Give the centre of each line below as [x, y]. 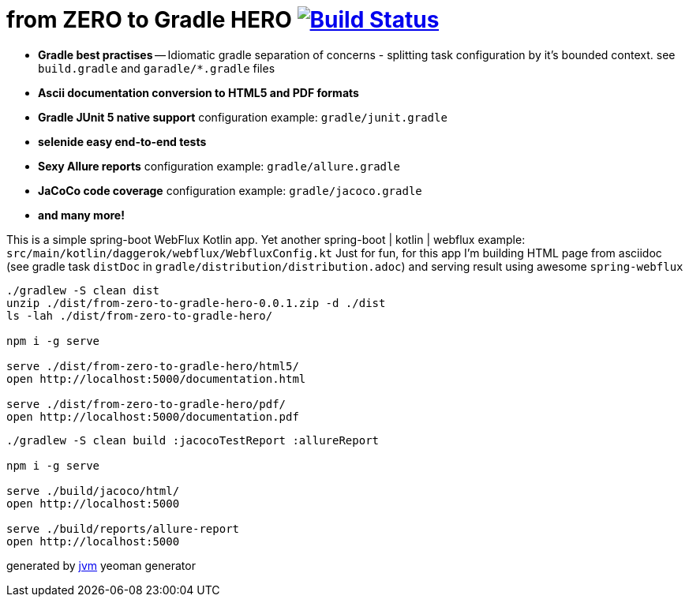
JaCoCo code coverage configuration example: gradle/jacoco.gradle [230, 190]
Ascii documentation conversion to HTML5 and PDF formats [198, 92]
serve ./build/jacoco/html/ [93, 491]
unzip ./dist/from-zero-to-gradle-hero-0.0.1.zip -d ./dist [196, 303]
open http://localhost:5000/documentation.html [156, 378]
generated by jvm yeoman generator [101, 565]
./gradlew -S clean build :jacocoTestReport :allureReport [193, 440]
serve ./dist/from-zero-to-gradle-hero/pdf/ [146, 404]
